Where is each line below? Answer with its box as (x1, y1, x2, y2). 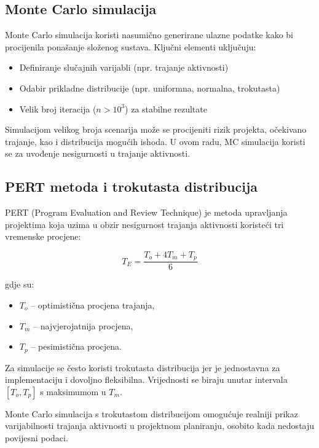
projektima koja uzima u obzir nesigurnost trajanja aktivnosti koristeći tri (5, 218, 284, 230)
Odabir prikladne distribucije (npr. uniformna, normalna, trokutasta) (19, 81, 280, 94)
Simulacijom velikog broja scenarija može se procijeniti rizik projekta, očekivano (5, 123, 307, 136)
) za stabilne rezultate (125, 102, 207, 115)
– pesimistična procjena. (31, 340, 122, 353)
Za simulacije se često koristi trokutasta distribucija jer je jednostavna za (5, 361, 280, 374)
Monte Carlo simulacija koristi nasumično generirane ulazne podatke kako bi (5, 28, 294, 41)
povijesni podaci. (5, 431, 68, 444)
